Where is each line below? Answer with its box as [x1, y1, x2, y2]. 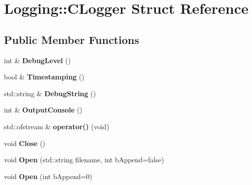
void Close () [4, 138, 45, 148]
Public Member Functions [4, 32, 139, 47]
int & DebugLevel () [4, 55, 71, 65]
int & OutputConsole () [4, 105, 82, 115]
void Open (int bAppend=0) [4, 171, 93, 181]
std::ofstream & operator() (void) [4, 121, 109, 131]
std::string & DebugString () [4, 88, 96, 98]
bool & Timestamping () [4, 72, 84, 82]
